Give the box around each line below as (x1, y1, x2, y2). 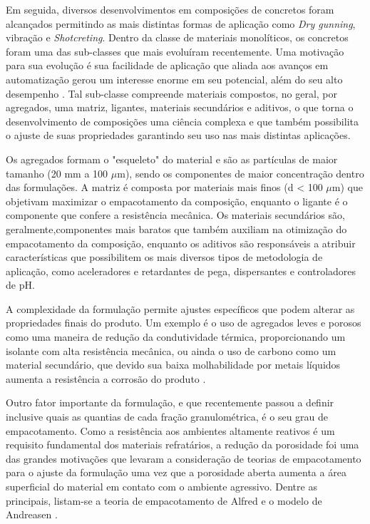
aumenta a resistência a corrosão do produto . (6, 371, 206, 386)
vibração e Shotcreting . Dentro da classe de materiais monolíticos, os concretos (6, 30, 349, 45)
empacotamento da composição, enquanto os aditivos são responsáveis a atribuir (6, 235, 356, 250)
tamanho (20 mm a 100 (6, 165, 108, 180)
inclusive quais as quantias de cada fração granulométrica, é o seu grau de (6, 409, 329, 424)
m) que (332, 180, 363, 195)
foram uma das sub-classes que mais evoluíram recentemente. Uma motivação (6, 43, 344, 58)
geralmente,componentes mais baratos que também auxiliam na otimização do (6, 221, 347, 236)
